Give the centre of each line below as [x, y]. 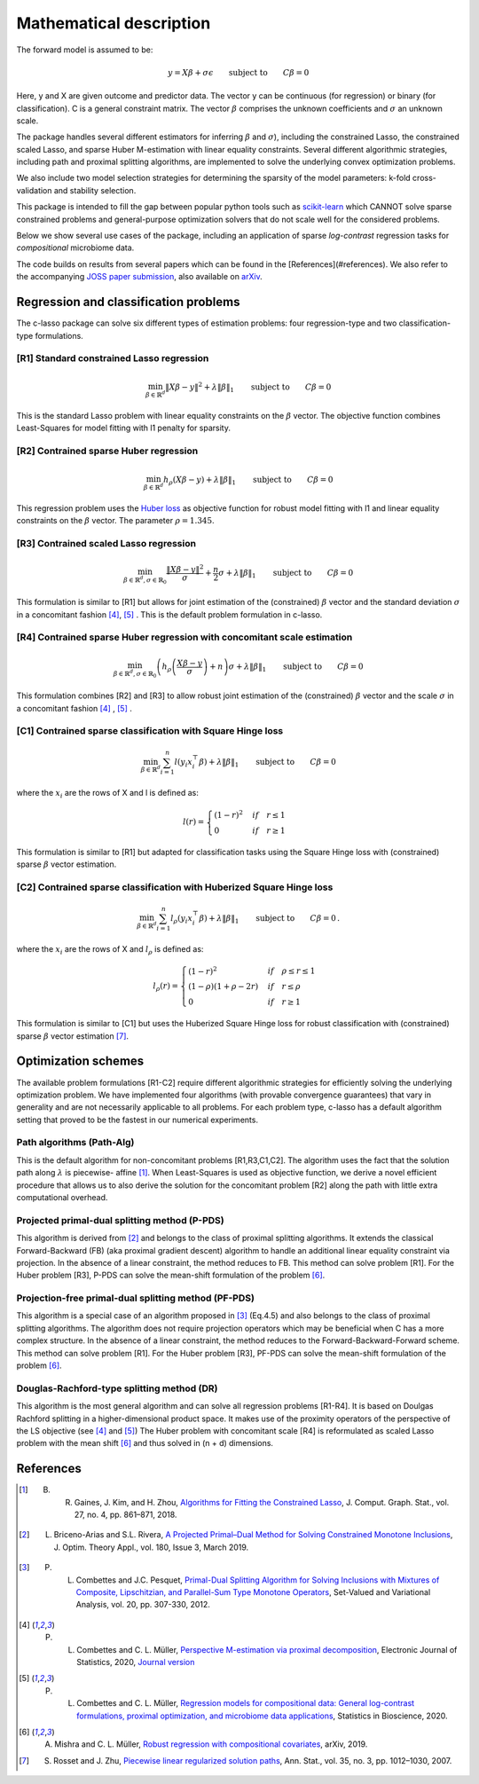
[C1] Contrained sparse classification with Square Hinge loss [150, 731]
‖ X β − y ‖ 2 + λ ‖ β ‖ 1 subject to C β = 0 [248, 388]
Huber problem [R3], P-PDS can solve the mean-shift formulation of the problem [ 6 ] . [171, 1275]
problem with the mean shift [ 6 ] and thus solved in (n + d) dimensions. [145, 1443]
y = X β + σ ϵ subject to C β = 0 [238, 72]
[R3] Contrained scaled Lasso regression [106, 544]
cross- [424, 178]
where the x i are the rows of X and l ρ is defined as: [110, 950]
